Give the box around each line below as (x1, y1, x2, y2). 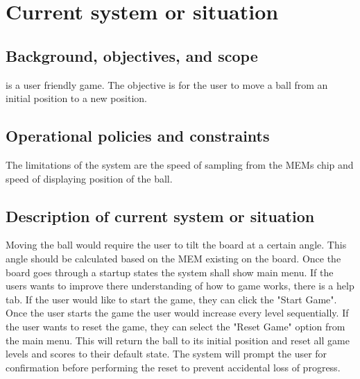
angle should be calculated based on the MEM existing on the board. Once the (6, 251, 341, 265)
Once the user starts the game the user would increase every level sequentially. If (6, 305, 349, 320)
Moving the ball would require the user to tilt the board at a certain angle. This (6, 237, 347, 252)
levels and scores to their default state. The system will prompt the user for (6, 346, 327, 361)
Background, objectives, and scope (6, 44, 258, 66)
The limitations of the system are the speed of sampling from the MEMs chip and (6, 157, 354, 171)
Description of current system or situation (6, 205, 315, 226)
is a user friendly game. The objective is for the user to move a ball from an (6, 77, 328, 92)
